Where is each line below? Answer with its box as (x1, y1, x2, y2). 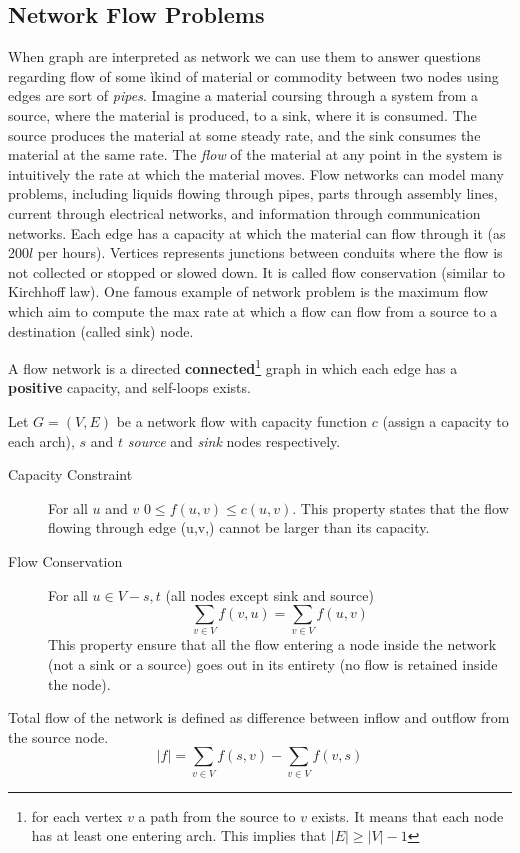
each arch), (8, 430, 75, 451)
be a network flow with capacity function (116, 410, 368, 431)
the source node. (8, 726, 109, 747)
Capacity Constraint (8, 464, 133, 485)
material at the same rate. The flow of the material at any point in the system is (8, 144, 503, 165)
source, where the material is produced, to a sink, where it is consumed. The (8, 104, 477, 125)
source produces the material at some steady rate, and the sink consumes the (8, 124, 481, 145)
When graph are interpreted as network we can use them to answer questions (8, 46, 481, 67)
